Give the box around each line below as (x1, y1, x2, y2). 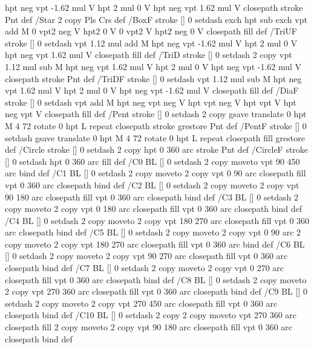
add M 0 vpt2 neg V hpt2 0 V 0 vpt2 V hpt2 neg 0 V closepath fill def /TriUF (5, 25, 297, 37)
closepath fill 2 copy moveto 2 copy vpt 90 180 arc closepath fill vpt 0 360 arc (5, 321, 293, 333)
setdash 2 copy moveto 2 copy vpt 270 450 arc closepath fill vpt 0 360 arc (5, 296, 278, 309)
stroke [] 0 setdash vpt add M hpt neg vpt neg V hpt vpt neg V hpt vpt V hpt (5, 95, 296, 108)
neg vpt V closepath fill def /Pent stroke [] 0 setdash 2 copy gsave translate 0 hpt (5, 107, 307, 120)
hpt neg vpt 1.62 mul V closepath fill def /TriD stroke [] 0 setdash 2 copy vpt (5, 48, 292, 61)
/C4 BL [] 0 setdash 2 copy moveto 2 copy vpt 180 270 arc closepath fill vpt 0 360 (5, 214, 310, 226)
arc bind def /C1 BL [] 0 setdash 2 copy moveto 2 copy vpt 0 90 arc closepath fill (5, 167, 306, 179)
